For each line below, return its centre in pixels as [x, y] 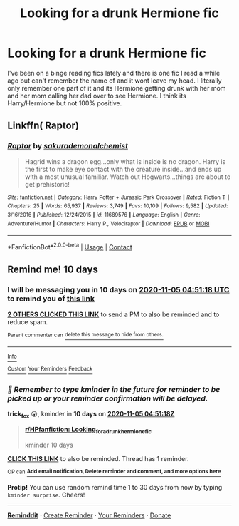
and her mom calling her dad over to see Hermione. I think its [97, 96]
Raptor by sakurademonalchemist [68, 146]
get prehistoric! [47, 184]
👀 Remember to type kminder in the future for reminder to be [114, 389]
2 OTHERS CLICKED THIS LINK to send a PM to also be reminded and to [113, 314]
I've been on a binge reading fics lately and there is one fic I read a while [114, 73]
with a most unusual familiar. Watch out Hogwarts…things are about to [128, 177]
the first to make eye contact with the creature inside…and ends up [123, 169]
